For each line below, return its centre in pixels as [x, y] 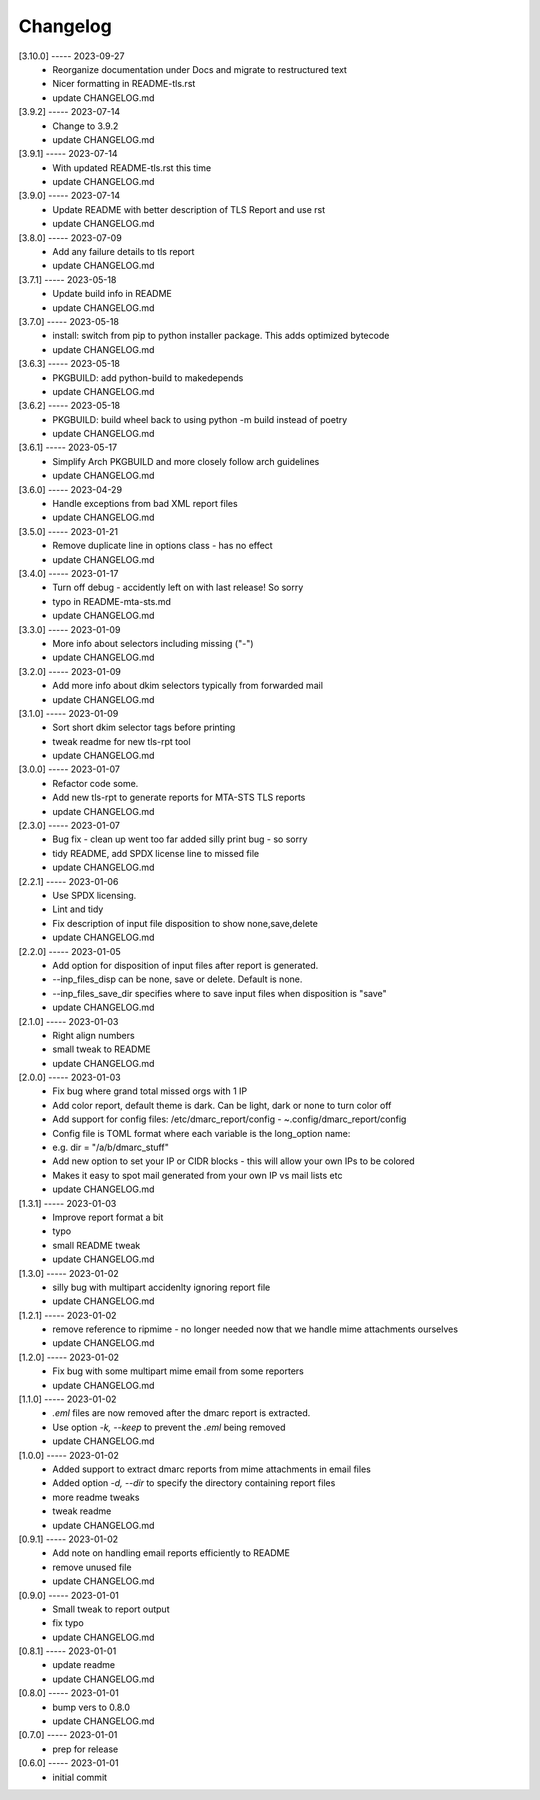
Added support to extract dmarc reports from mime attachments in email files [212, 1469]
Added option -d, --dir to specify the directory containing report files [194, 1483]
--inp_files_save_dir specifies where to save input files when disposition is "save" [219, 993]
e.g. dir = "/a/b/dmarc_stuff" [110, 1147]
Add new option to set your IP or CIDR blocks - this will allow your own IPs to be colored [233, 1161]
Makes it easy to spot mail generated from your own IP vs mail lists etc [197, 1175]
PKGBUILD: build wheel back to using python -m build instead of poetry [200, 419]
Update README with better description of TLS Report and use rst [188, 209]
